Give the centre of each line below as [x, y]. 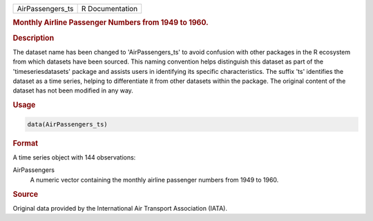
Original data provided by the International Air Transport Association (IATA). [120, 208]
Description [34, 38]
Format [25, 143]
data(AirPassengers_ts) [68, 124]
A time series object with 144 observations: [74, 157]
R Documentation [109, 9]
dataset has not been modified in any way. [73, 90]
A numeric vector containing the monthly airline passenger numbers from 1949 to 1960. [154, 180]
